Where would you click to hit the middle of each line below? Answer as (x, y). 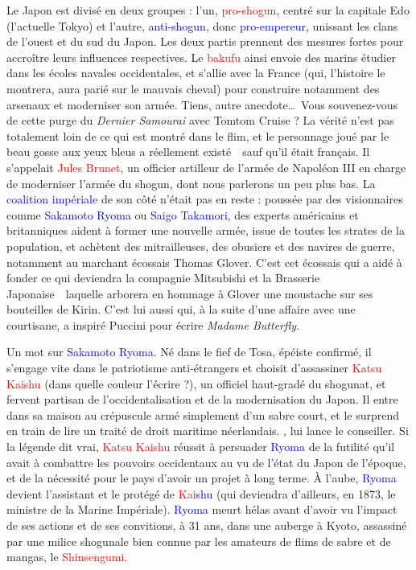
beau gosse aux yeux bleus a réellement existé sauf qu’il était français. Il (188, 152)
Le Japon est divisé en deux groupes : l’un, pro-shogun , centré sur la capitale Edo (208, 10)
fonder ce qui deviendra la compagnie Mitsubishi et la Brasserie (163, 278)
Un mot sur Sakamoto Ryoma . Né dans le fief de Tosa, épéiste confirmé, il (189, 352)
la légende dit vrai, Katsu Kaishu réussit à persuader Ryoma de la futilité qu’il (201, 447)
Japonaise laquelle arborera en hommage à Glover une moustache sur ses (190, 293)
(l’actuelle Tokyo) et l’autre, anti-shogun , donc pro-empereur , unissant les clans (202, 25)
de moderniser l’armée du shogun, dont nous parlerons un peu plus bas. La (191, 183)
